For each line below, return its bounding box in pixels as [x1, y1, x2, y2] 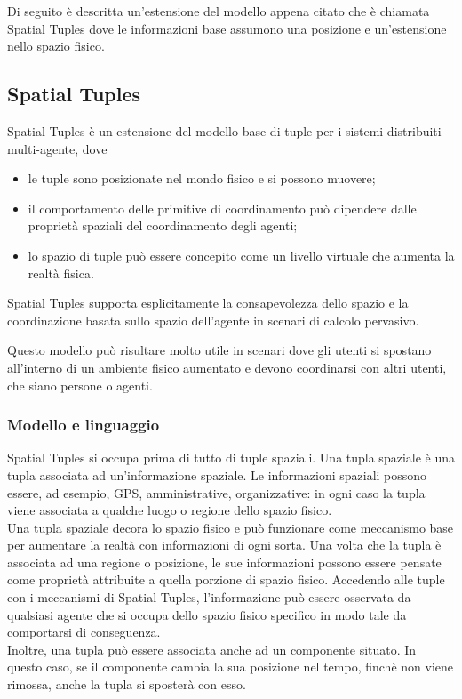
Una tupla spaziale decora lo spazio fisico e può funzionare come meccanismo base [7, 518, 454, 536]
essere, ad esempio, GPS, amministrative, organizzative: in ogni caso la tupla [7, 483, 426, 502]
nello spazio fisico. [7, 36, 105, 55]
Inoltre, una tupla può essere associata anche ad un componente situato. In [7, 639, 417, 658]
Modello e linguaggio [7, 414, 160, 436]
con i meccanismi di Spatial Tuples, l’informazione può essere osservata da [7, 588, 411, 607]
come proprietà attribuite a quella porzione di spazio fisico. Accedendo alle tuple [7, 570, 445, 589]
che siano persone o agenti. [7, 375, 153, 394]
